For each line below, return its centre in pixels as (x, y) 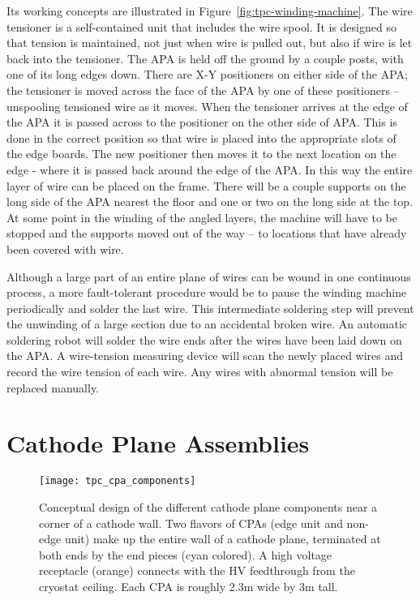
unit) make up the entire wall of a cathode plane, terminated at (223, 539)
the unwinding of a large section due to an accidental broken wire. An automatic (207, 324)
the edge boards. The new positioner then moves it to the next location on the (201, 154)
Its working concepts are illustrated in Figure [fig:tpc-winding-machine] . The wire (210, 11)
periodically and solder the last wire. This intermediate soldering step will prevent (210, 308)
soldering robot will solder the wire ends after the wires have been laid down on (204, 339)
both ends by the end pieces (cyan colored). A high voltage (186, 554)
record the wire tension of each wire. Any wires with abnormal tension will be (200, 372)
